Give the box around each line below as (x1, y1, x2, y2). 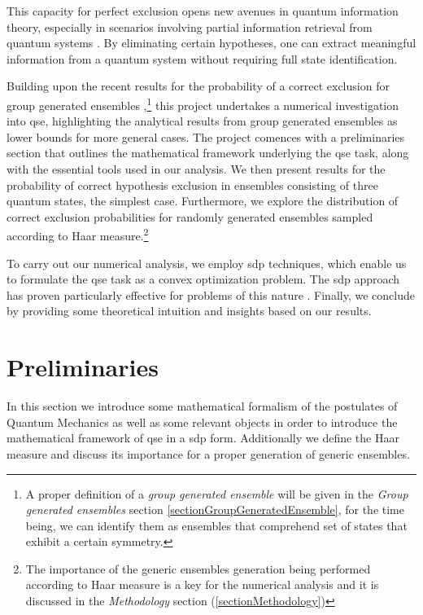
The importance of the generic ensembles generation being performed (25, 560, 371, 577)
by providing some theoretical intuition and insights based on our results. (7, 302, 372, 319)
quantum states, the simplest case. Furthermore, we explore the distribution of (7, 192, 399, 209)
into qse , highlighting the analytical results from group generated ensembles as (7, 112, 398, 130)
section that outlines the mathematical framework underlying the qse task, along (7, 144, 409, 161)
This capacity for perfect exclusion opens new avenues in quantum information (7, 2, 399, 19)
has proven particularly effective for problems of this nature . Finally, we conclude (7, 286, 415, 303)
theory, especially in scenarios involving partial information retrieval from (7, 18, 373, 35)
